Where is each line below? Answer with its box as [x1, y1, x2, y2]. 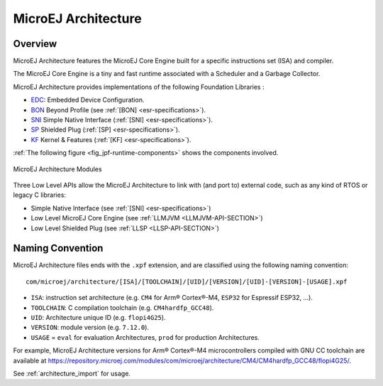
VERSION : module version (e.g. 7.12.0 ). [30, 323, 149, 332]
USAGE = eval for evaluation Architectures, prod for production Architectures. [30, 333, 260, 341]
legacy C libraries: [13, 191, 67, 199]
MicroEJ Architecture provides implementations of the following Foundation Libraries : [13, 82, 265, 91]
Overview [13, 38, 57, 50]
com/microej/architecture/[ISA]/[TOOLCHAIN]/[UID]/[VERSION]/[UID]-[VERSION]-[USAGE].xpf [26, 277, 348, 286]
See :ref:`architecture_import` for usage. [13, 369, 131, 377]
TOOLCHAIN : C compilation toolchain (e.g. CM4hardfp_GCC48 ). [30, 303, 214, 312]
